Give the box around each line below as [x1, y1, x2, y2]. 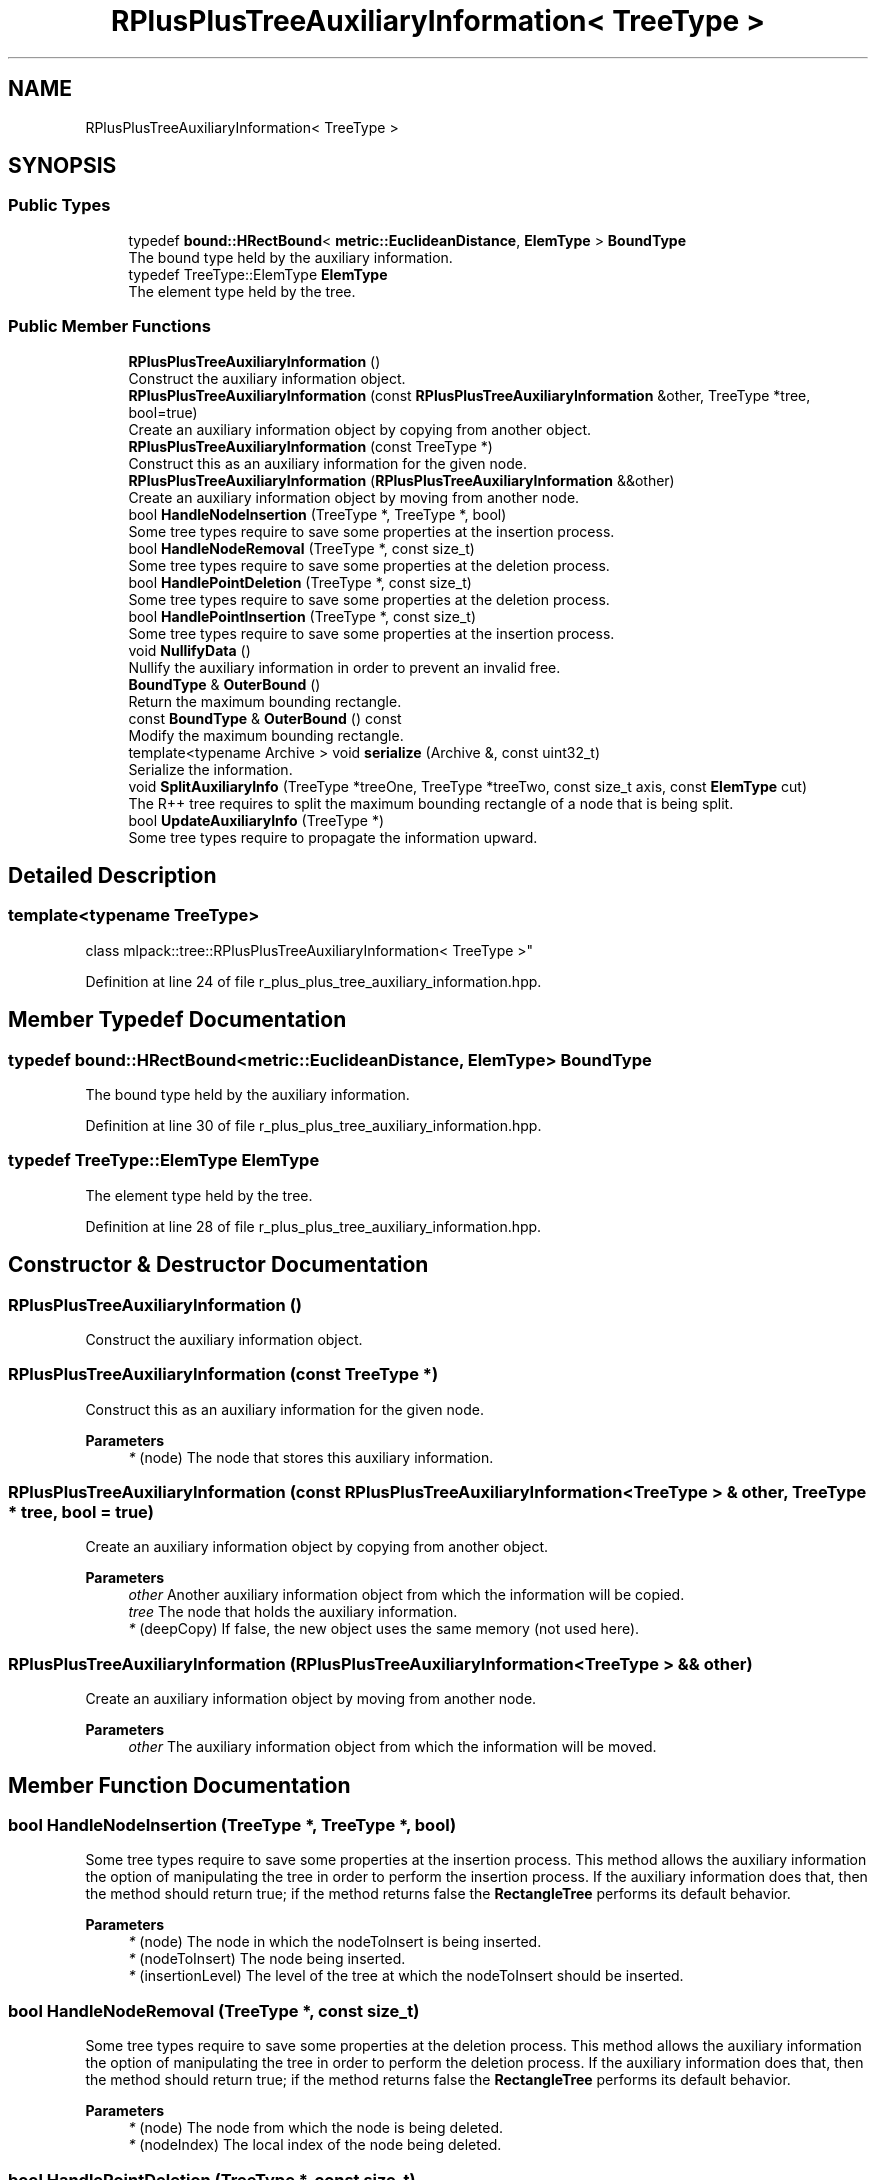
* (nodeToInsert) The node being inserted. [128, 1950, 406, 1968]
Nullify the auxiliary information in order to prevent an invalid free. [128, 658, 561, 676]
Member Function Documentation [8, 1772, 351, 1798]
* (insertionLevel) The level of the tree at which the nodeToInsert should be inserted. [128, 1967, 684, 1985]
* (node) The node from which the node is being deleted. [128, 2119, 504, 2137]
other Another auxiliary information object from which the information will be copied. [128, 1586, 685, 1604]
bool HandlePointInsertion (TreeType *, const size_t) [128, 607, 477, 625]
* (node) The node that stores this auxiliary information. [128, 1448, 494, 1466]
